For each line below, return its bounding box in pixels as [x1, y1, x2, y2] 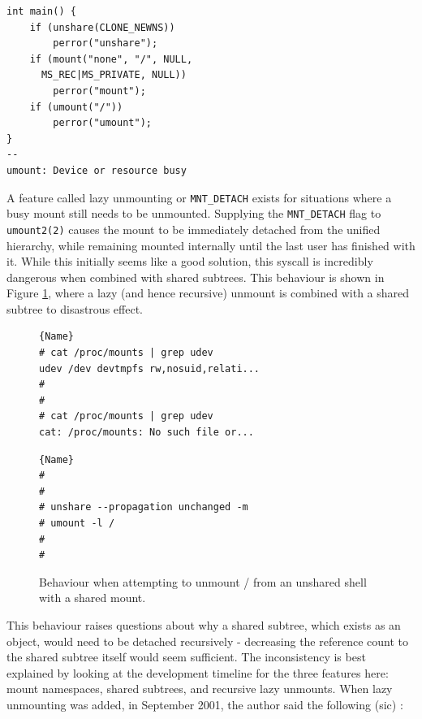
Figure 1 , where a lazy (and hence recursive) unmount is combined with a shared [6, 284, 410, 301]
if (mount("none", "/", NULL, [29, 53, 193, 65]
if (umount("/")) [29, 101, 123, 113]
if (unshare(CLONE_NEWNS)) [29, 21, 175, 33]
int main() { [6, 6, 76, 17]
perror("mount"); [53, 84, 146, 97]
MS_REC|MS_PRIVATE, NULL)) [41, 69, 187, 81]
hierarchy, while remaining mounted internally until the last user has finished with [6, 236, 416, 253]
